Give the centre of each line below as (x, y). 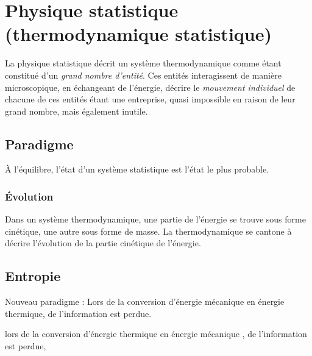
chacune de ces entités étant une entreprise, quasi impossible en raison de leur (150, 99)
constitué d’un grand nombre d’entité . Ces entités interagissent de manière (143, 75)
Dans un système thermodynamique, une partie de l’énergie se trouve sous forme (155, 219)
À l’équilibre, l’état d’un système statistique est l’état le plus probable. (137, 169)
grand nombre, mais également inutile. (76, 111)
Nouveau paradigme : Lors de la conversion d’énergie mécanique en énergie (145, 301)
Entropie (33, 276)
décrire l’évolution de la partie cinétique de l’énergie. (103, 243)
